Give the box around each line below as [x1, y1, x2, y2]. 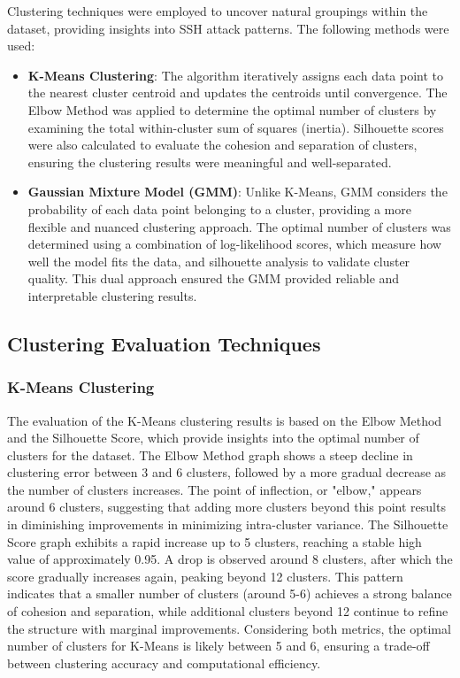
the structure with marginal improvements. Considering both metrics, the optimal [7, 619, 451, 637]
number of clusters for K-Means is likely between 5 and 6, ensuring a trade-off [7, 636, 430, 655]
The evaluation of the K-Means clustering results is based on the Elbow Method [7, 411, 442, 429]
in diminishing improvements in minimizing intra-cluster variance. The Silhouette [7, 515, 448, 534]
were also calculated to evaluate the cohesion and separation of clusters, [27, 135, 418, 154]
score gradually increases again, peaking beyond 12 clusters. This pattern [7, 566, 403, 585]
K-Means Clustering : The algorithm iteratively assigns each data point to [27, 65, 444, 84]
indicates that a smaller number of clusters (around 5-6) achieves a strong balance [7, 584, 452, 603]
